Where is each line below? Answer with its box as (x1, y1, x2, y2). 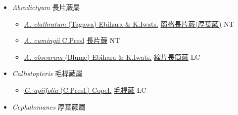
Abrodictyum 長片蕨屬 (12, 2, 80, 12)
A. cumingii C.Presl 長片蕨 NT (24, 35, 120, 45)
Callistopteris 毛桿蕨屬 (12, 68, 83, 78)
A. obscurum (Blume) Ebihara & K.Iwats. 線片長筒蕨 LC (24, 51, 200, 62)
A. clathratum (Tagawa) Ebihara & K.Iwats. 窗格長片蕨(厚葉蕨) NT (24, 18, 234, 29)
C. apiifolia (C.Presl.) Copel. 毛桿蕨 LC (24, 84, 146, 95)
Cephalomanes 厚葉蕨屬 (12, 101, 86, 112)
